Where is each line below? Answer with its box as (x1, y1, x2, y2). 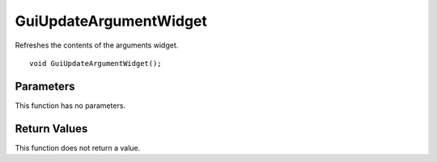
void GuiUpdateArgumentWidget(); (29, 59, 162, 68)
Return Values (15, 122, 88, 135)
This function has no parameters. (15, 101, 125, 110)
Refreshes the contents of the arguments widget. (15, 40, 179, 50)
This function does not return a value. (15, 143, 141, 152)
